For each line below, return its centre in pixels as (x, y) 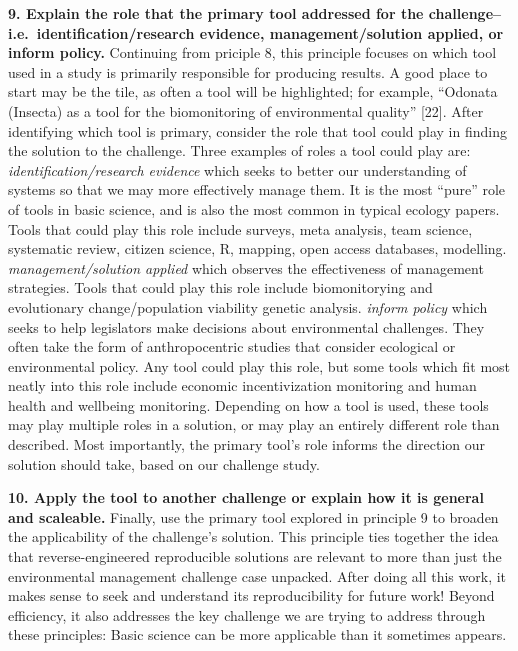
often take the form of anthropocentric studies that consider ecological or (232, 346)
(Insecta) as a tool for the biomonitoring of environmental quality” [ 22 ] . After (246, 110)
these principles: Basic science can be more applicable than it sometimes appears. (257, 634)
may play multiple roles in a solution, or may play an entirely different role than (254, 424)
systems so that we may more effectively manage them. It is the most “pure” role (257, 189)
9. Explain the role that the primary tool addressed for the (216, 13)
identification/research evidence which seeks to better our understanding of (237, 169)
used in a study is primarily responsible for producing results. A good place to (248, 71)
